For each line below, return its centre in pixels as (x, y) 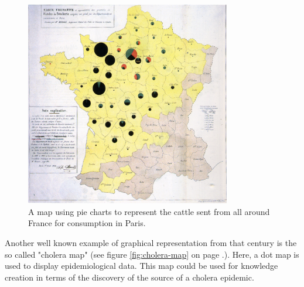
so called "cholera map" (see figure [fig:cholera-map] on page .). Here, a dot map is (152, 254)
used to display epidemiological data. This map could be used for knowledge (141, 266)
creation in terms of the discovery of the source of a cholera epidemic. (129, 277)
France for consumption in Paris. (87, 223)
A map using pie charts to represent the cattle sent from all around (149, 211)
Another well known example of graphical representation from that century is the (151, 242)
